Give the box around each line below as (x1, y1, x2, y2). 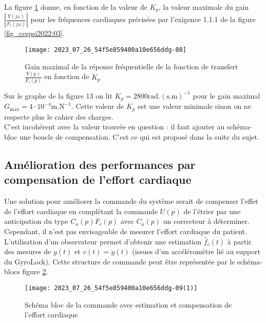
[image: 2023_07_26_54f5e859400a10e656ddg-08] (25, 46, 186, 54)
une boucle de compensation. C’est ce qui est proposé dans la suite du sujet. (19, 131, 259, 142)
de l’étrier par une (183, 205, 241, 216)
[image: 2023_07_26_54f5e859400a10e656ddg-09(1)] (25, 284, 198, 292)
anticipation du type (4, 216, 68, 226)
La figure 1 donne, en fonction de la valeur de (4, 2, 147, 12)
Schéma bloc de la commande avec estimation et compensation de (25, 299, 232, 310)
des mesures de (4, 246, 51, 257)
